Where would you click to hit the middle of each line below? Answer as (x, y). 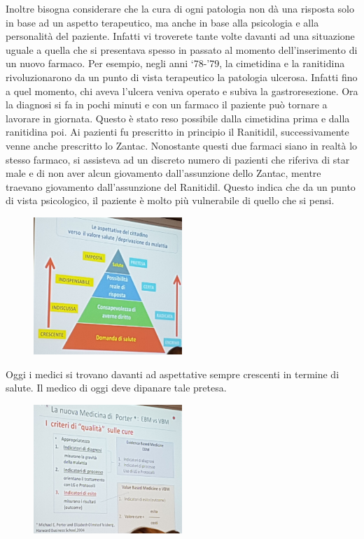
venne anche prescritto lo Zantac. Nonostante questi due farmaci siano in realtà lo (182, 145)
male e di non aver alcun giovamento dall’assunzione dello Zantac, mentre (163, 173)
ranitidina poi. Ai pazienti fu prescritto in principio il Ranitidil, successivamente (177, 132)
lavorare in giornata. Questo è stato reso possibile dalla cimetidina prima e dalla (178, 118)
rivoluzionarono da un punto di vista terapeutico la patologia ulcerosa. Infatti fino (182, 77)
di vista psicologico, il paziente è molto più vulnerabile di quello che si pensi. (170, 200)
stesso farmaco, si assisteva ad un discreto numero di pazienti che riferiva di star (178, 159)
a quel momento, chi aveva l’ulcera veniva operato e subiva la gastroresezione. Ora (182, 91)
